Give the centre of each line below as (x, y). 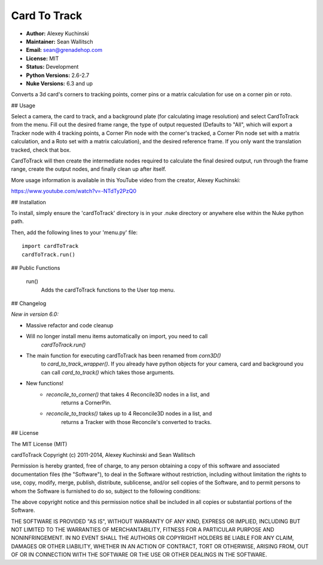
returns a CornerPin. (86, 403)
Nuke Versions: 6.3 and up (59, 83)
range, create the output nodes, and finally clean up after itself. (89, 169)
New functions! (45, 383)
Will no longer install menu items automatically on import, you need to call (117, 336)
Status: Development (52, 67)
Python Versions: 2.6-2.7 (58, 75)
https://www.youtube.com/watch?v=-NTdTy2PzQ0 (74, 191)
